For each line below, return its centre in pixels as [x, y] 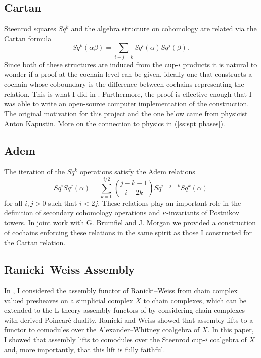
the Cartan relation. [35, 242]
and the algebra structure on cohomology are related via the [164, 28]
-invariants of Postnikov [203, 213]
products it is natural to [220, 64]
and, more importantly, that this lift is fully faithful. [85, 349]
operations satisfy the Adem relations [138, 171]
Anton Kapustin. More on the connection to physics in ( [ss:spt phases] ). [115, 123]
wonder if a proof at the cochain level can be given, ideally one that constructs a [128, 74]
